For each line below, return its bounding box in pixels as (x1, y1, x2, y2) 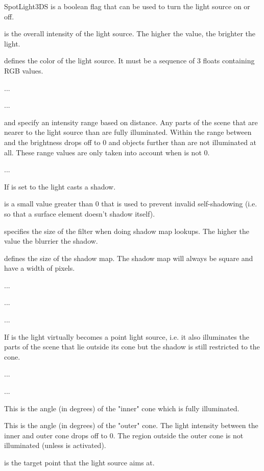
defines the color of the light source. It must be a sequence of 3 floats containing (4, 55, 255, 66)
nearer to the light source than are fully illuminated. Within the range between (4, 127, 252, 137)
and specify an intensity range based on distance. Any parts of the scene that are (4, 116, 258, 127)
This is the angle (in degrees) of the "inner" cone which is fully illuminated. (4, 403, 239, 413)
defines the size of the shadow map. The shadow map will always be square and (4, 252, 253, 263)
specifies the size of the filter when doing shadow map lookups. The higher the (4, 225, 249, 236)
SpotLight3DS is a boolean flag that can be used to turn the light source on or (4, 1, 250, 11)
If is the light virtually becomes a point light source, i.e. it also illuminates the (4, 331, 249, 342)
